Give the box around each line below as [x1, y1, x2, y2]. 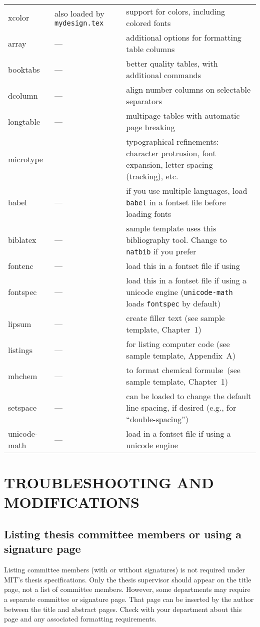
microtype [8, 153, 43, 165]
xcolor [8, 11, 29, 23]
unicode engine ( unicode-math [126, 286, 233, 297]
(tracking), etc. [126, 170, 178, 182]
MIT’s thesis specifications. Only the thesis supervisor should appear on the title [4, 574, 251, 584]
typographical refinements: [126, 136, 219, 147]
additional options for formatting [126, 32, 241, 43]
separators [126, 95, 162, 107]
